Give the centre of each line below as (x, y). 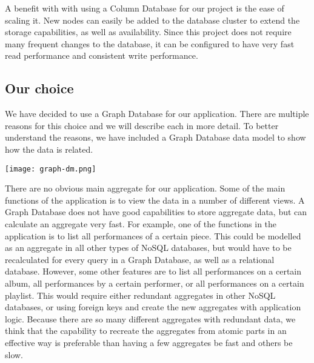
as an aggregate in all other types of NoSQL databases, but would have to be (148, 248)
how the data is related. (49, 149)
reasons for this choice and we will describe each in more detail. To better (142, 125)
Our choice (39, 88)
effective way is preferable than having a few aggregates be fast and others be (149, 342)
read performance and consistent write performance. (102, 55)
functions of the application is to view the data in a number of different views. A (155, 200)
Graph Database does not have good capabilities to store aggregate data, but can (156, 212)
